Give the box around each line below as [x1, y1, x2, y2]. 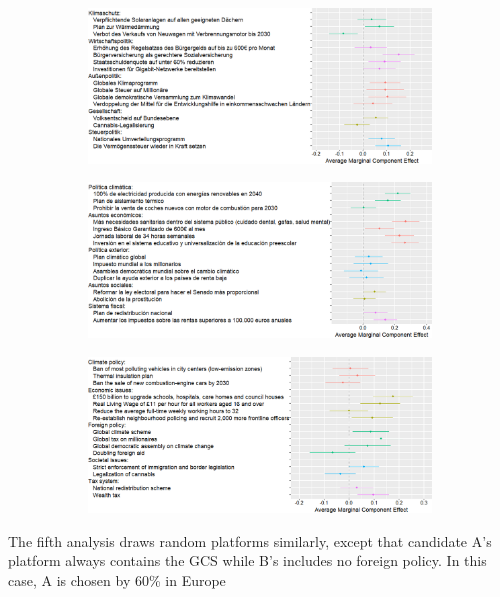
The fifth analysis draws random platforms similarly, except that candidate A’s [8, 530, 492, 551]
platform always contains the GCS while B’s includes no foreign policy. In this [8, 550, 487, 571]
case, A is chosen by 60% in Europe [8, 569, 226, 590]
